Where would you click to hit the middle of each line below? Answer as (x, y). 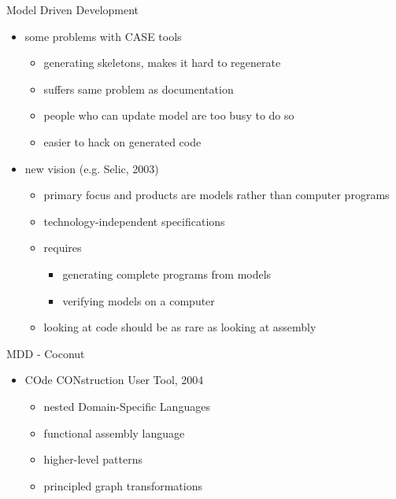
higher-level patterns (93, 459)
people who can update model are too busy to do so (169, 115)
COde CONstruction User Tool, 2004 (114, 380)
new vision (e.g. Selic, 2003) (92, 168)
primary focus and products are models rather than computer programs (217, 195)
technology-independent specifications (134, 221)
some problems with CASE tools (103, 36)
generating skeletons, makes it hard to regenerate (162, 63)
